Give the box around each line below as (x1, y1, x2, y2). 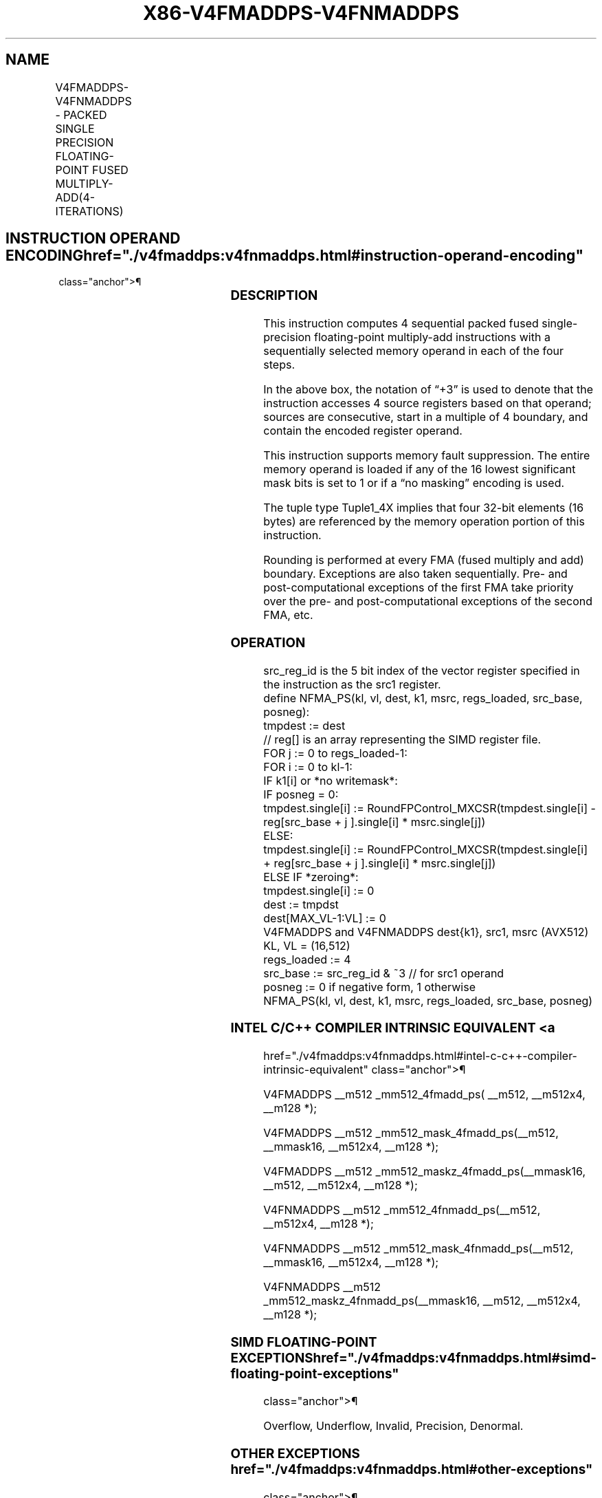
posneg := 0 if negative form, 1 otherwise (263, 979, 476, 994)
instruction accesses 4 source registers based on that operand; (263, 396, 592, 411)
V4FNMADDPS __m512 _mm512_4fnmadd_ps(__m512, (263, 1203, 541, 1217)
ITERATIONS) (55, 204, 124, 218)
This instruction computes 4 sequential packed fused (263, 316, 539, 331)
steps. (263, 358, 295, 372)
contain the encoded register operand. (263, 424, 462, 438)
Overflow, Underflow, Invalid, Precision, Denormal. (263, 1419, 524, 1433)
